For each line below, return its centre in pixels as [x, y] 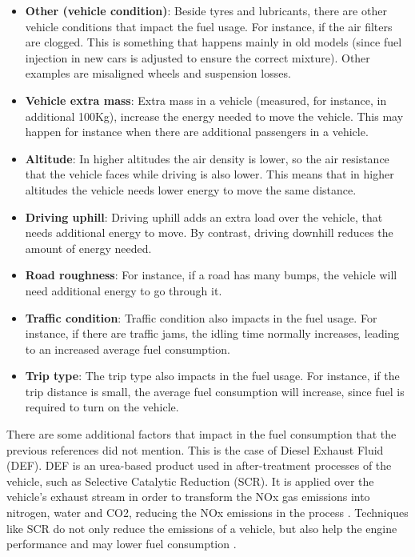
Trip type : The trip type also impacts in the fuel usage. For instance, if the [212, 376]
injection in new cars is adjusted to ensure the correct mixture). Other [198, 57]
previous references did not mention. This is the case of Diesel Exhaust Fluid [195, 449]
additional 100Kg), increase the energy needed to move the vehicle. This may [214, 116]
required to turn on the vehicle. [102, 407]
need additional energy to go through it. [124, 290]
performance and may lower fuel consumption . [122, 544]
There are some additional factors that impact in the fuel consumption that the [202, 434]
